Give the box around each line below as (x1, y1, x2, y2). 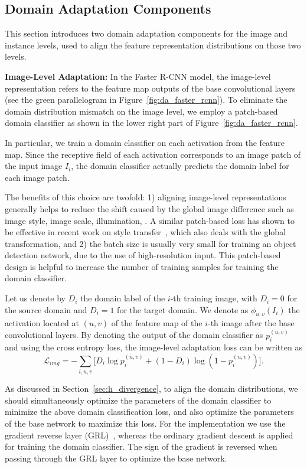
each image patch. (5, 171, 70, 183)
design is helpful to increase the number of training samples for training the (5, 260, 279, 272)
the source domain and (5, 303, 87, 316)
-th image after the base (208, 317, 295, 329)
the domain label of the (80, 292, 165, 304)
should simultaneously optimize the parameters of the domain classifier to (5, 394, 272, 406)
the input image (5, 160, 63, 172)
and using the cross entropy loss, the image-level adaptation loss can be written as (5, 341, 302, 353)
